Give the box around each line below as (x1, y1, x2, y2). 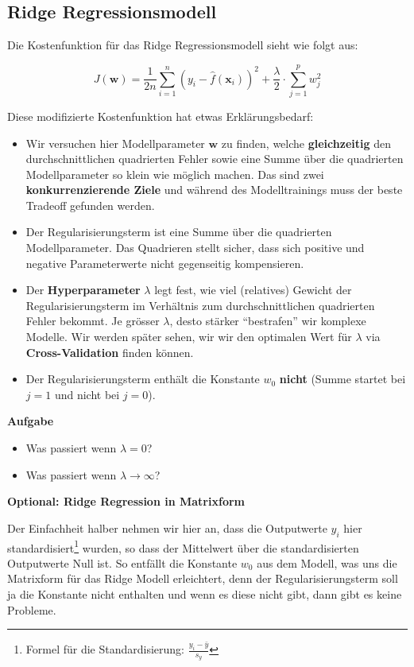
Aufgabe (7, 413, 54, 429)
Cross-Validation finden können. (25, 343, 194, 360)
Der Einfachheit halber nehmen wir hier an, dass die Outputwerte (7, 519, 327, 536)
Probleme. (7, 601, 56, 618)
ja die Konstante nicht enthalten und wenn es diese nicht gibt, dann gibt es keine (7, 586, 402, 603)
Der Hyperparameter (25, 281, 141, 298)
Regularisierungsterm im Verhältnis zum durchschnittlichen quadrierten (25, 297, 375, 313)
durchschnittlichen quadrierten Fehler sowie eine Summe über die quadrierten (25, 150, 404, 167)
